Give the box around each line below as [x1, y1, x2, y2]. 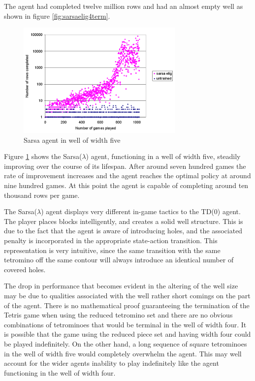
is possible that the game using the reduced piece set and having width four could [4, 329, 251, 339]
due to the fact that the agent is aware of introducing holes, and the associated [4, 225, 243, 236]
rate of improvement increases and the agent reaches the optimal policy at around [4, 170, 251, 181]
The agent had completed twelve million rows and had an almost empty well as [4, 1, 243, 11]
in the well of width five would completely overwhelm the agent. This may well [4, 348, 242, 358]
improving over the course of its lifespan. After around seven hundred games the [4, 160, 246, 171]
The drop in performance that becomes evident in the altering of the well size [4, 281, 238, 291]
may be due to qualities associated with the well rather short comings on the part [4, 290, 251, 300]
